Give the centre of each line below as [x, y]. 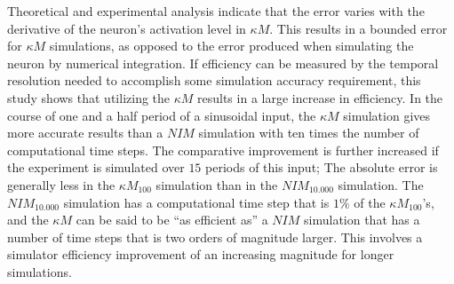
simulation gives [387, 115]
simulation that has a [362, 220]
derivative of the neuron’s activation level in [127, 28]
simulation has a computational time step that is [196, 202]
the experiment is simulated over [96, 167]
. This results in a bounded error [358, 28]
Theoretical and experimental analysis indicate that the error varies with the [216, 11]
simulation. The [381, 184]
